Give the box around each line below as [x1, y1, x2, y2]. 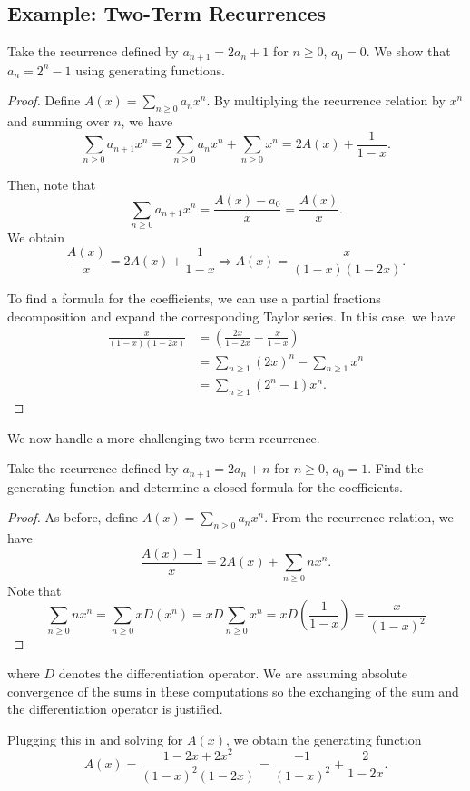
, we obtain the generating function [225, 729, 422, 748]
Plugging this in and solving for [7, 729, 183, 748]
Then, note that [7, 175, 96, 194]
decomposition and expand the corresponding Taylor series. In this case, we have [7, 307, 456, 326]
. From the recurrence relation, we [264, 508, 454, 527]
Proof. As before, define [7, 508, 138, 527]
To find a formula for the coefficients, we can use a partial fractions [7, 289, 381, 308]
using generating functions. [75, 60, 225, 79]
